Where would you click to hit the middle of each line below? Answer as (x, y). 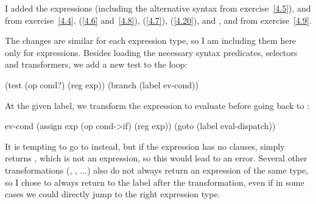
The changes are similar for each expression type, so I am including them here (151, 40)
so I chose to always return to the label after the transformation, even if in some (155, 182)
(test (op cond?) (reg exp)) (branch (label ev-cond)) (102, 84)
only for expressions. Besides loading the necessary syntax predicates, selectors (151, 52)
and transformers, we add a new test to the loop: (96, 64)
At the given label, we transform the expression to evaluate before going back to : (157, 105)
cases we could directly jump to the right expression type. (113, 194)
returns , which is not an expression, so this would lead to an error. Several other (156, 158)
